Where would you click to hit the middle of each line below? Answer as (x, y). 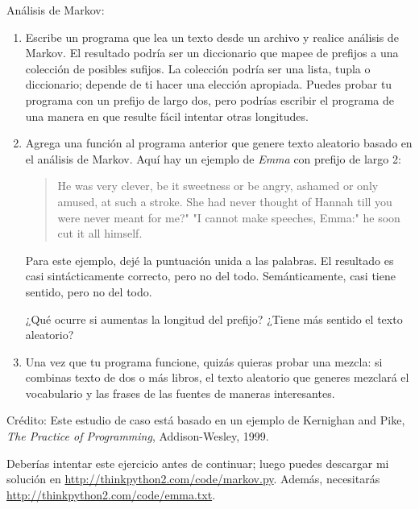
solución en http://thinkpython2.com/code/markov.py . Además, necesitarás (193, 479)
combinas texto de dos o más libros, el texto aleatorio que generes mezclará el (217, 377)
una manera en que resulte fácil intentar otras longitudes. (167, 116)
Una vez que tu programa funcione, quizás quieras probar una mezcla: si (204, 361)
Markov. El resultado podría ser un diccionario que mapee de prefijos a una (212, 53)
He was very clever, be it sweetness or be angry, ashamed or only (218, 186)
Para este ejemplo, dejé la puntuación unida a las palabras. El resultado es (209, 260)
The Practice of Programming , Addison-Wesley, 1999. (138, 436)
